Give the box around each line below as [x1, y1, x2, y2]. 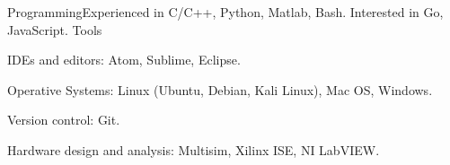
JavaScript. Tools [7, 20, 102, 39]
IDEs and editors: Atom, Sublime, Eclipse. [7, 50, 241, 69]
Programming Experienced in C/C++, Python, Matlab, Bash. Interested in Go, [7, 3, 444, 21]
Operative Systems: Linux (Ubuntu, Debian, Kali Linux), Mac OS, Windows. [7, 80, 433, 99]
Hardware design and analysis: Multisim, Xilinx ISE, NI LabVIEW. [7, 140, 380, 159]
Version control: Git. [7, 110, 120, 129]
